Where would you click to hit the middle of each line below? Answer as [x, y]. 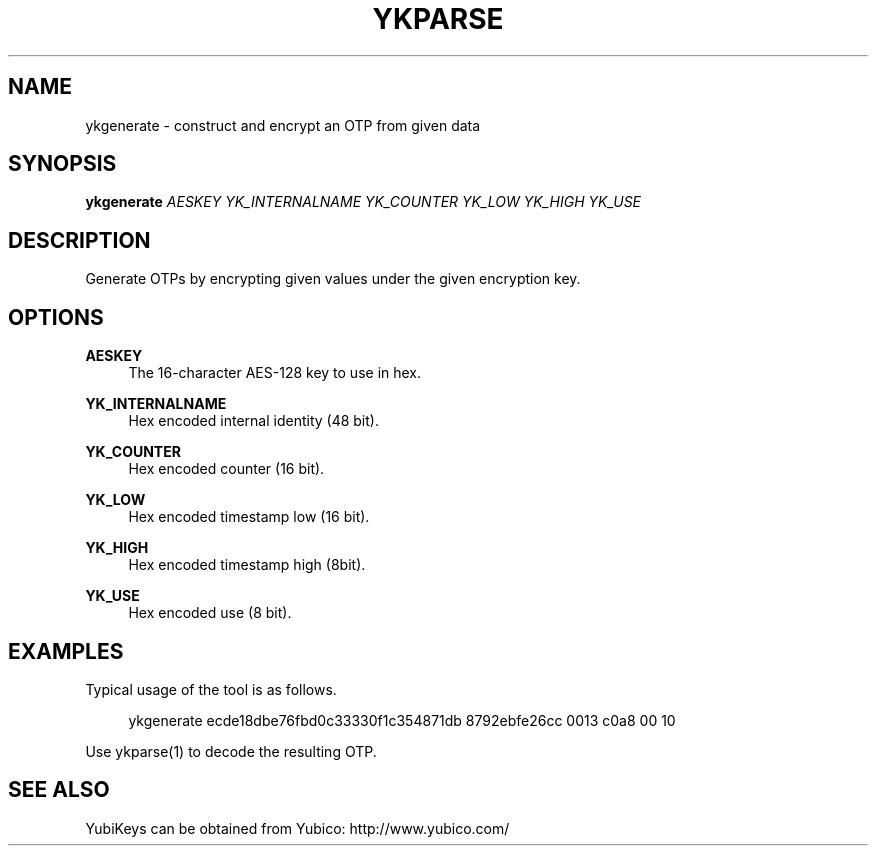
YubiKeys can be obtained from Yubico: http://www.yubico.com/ [297, 828]
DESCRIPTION [79, 240]
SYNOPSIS [62, 164]
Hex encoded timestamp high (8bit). [247, 565]
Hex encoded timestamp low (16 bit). [249, 517]
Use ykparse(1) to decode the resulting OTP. [231, 751]
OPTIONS [56, 317]
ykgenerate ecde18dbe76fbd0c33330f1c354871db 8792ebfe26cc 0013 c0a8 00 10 [402, 720]
